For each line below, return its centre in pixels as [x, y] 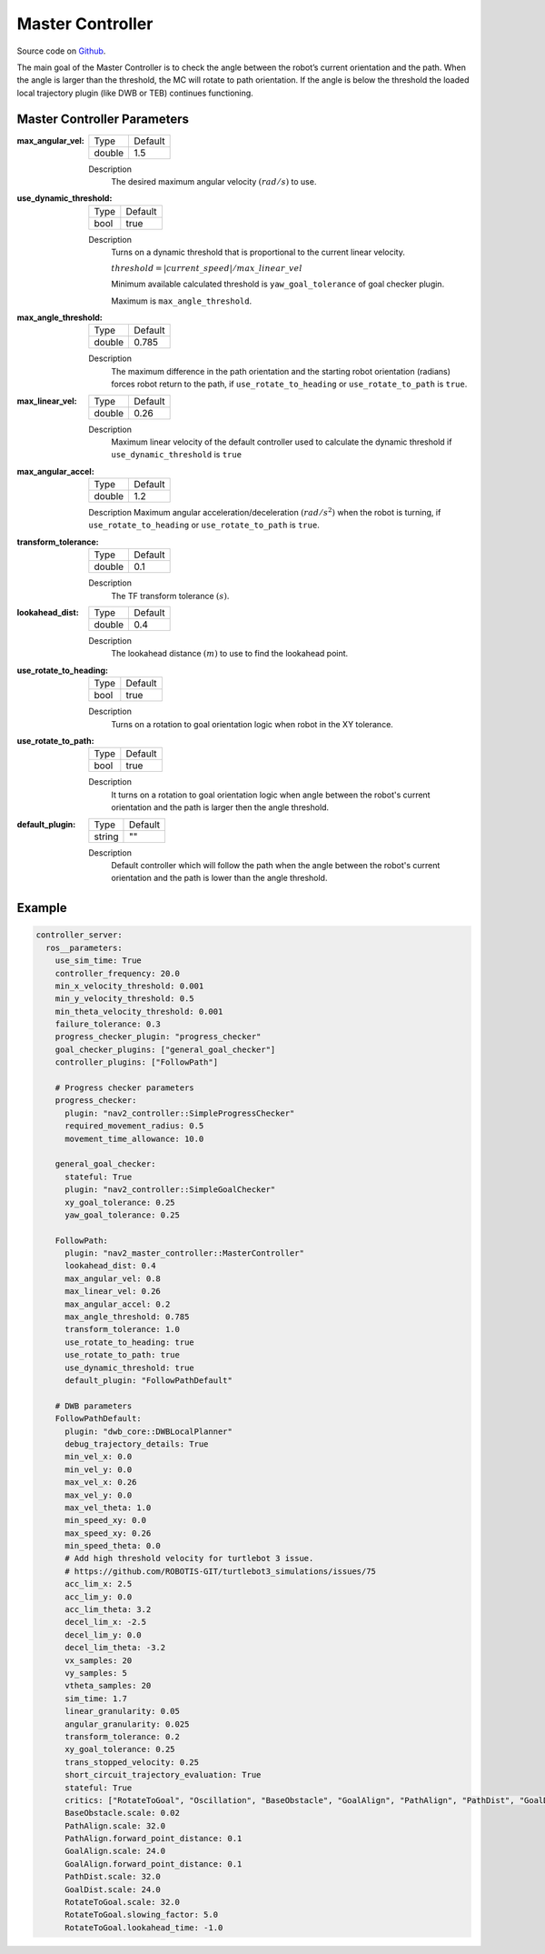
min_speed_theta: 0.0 [113, 1546]
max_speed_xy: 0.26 [108, 1533]
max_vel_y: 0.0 [99, 1495]
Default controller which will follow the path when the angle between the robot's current [276, 865]
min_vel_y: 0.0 [99, 1469]
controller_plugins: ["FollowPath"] [136, 1062]
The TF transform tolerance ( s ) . [170, 596]
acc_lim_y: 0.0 [99, 1597]
